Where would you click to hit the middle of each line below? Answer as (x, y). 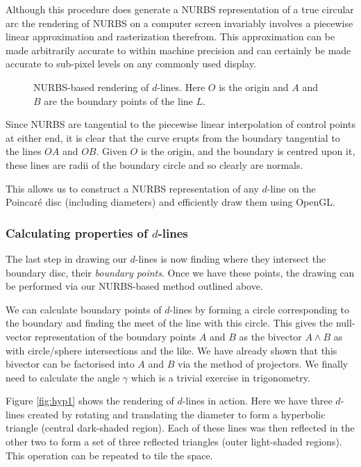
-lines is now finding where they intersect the (230, 258)
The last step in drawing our (66, 258)
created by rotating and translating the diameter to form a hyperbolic (176, 414)
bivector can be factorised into (70, 364)
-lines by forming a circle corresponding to (260, 309)
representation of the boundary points (116, 336)
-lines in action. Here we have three (257, 401)
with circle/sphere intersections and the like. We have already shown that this (171, 350)
